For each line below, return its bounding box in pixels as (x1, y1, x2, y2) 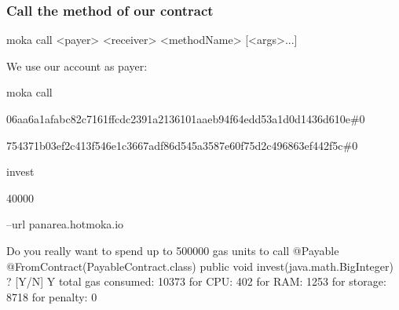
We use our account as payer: (6, 57, 148, 74)
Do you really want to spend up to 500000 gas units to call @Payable (6, 242, 339, 258)
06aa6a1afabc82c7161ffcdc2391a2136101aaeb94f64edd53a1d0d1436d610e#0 (6, 111, 365, 126)
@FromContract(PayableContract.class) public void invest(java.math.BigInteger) (6, 257, 394, 274)
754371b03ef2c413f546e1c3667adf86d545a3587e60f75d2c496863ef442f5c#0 (6, 137, 358, 153)
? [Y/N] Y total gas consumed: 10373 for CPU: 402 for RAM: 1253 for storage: (6, 273, 386, 290)
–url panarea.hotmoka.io (6, 216, 124, 232)
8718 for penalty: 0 (6, 288, 97, 305)
